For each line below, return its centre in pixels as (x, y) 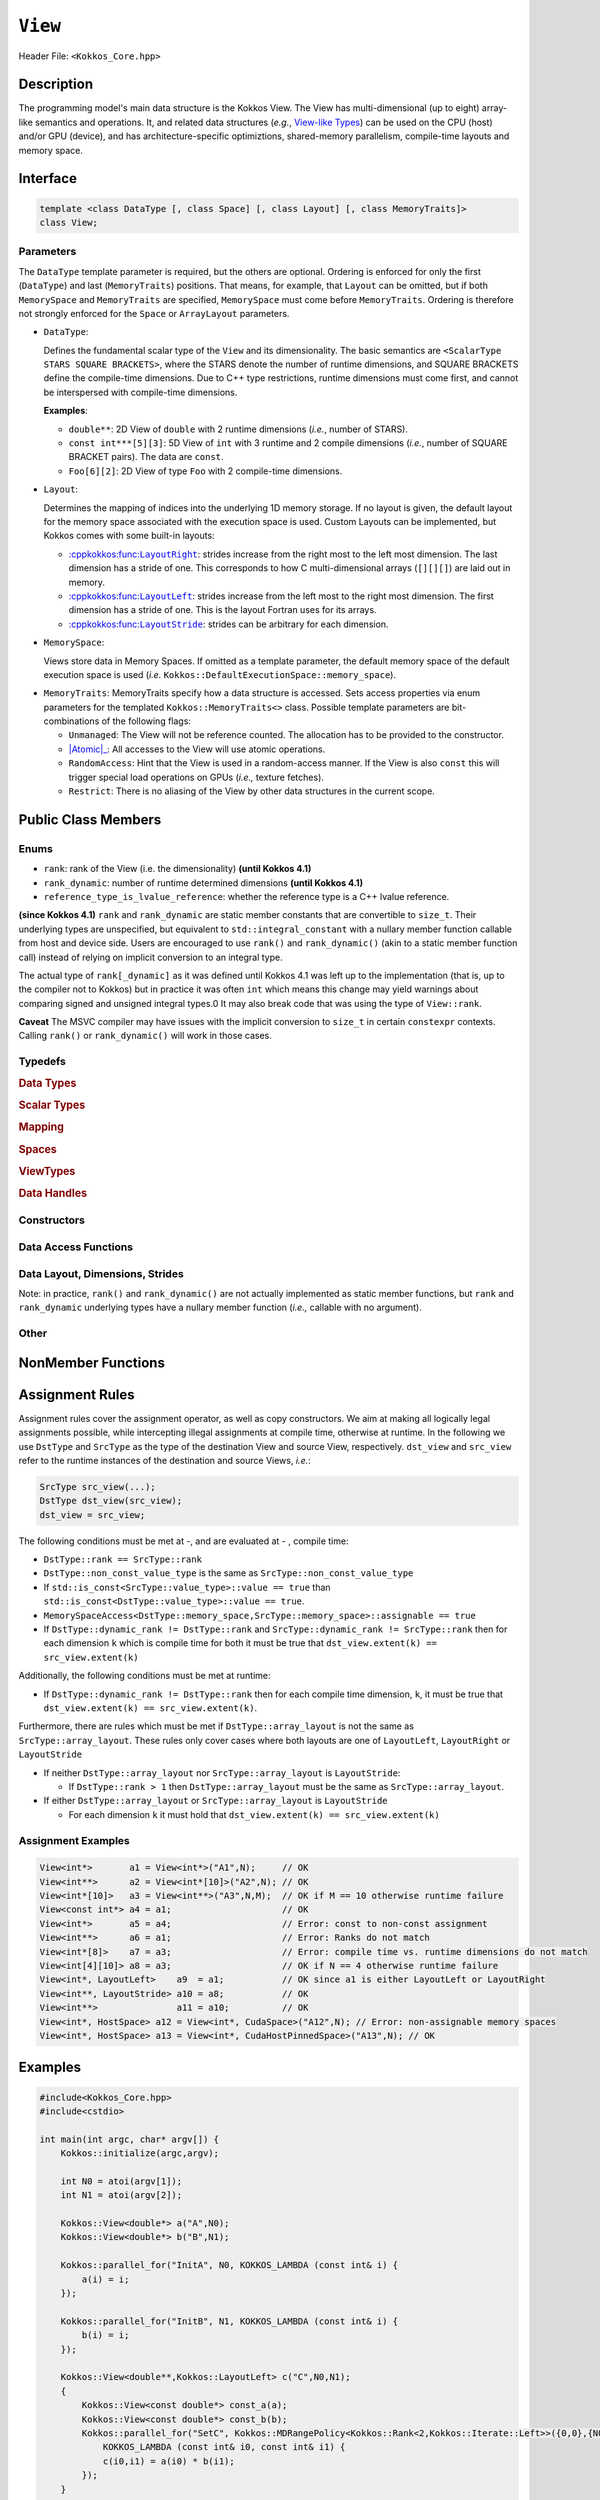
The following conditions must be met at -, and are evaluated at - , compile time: (183, 1541)
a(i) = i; (105, 2279)
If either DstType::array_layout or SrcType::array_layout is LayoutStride (216, 1801)
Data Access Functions (76, 1247)
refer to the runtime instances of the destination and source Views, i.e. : (165, 1460)
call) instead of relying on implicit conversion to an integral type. (151, 957)
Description (56, 84)
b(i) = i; (105, 2335)
